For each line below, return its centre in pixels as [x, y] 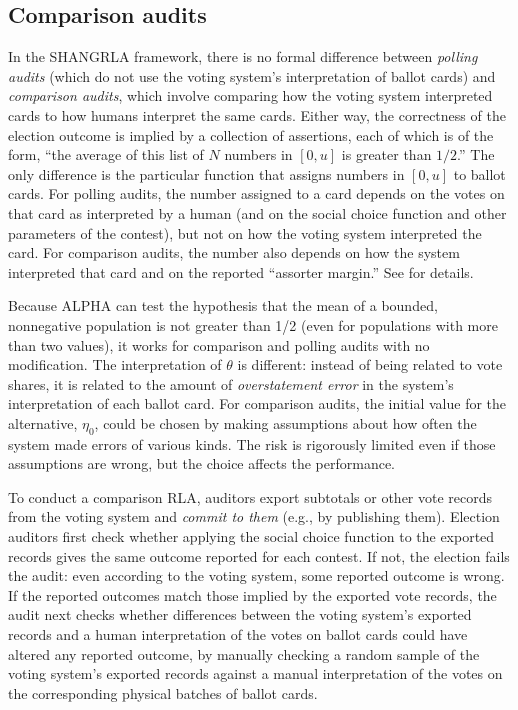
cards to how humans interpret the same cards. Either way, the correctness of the [257, 114]
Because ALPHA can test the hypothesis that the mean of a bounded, [223, 305]
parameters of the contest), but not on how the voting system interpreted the [245, 232]
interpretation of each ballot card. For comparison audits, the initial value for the [257, 403]
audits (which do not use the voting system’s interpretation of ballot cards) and [252, 75]
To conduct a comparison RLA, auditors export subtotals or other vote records [250, 496]
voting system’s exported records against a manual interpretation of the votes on [255, 673]
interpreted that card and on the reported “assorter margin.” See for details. [241, 271]
